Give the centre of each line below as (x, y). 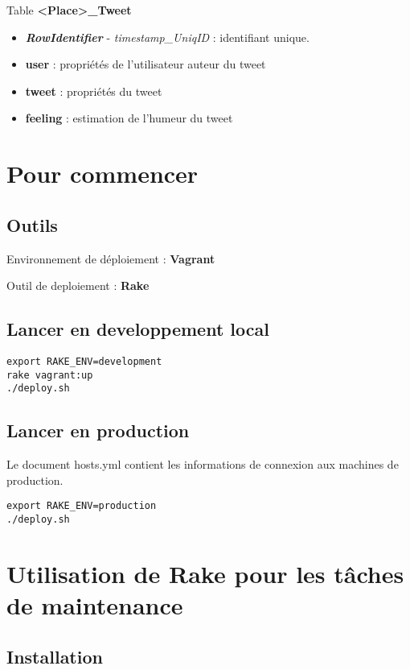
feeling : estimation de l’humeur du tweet (129, 118)
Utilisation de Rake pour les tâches (205, 573)
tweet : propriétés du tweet (94, 91)
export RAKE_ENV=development (84, 361)
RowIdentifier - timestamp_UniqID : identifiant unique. (167, 37)
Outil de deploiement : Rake (78, 285)
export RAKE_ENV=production (82, 506)
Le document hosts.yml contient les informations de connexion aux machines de (203, 464)
